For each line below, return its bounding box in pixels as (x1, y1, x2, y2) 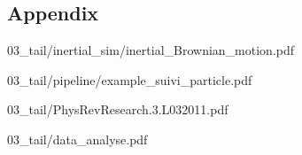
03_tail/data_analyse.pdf (7, 129, 148, 148)
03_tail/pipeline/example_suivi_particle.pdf (7, 70, 252, 89)
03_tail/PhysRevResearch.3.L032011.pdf (7, 100, 228, 119)
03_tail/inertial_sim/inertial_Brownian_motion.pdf (7, 41, 295, 59)
